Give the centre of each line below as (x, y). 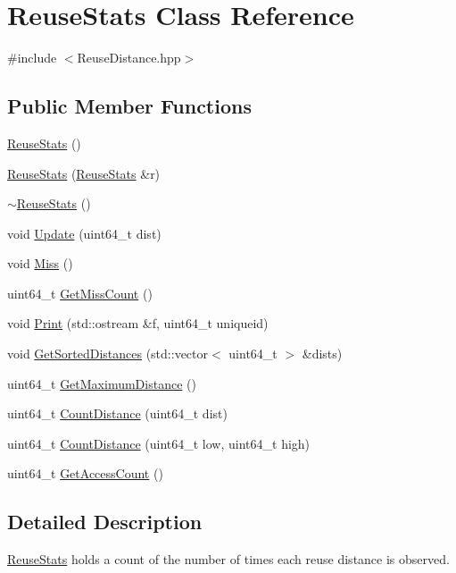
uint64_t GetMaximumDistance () (102, 383)
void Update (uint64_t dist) (84, 233)
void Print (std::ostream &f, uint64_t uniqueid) (138, 323)
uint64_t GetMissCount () (80, 293)
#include (32, 58)
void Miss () (40, 263)
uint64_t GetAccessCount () (85, 473)
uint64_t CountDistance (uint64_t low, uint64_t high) (159, 443)
